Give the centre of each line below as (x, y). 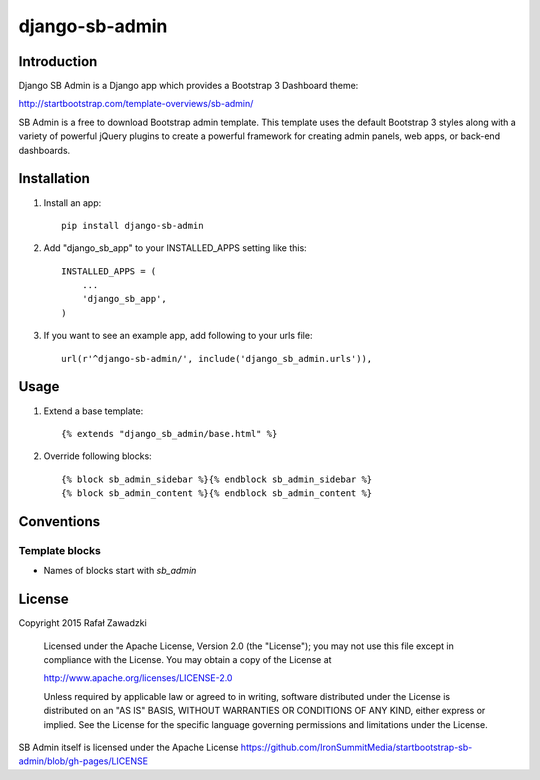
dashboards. (44, 150)
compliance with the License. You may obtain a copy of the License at (187, 659)
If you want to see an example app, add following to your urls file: (178, 336)
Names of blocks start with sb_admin (120, 571)
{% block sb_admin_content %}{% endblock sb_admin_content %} (217, 493)
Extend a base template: (93, 411)
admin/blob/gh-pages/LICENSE (83, 761)
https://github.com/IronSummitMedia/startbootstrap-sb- (356, 747)
